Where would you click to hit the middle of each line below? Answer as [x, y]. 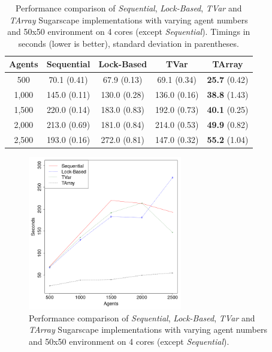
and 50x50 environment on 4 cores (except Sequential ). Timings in [129, 32]
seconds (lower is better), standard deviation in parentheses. [129, 43]
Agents [24, 64]
